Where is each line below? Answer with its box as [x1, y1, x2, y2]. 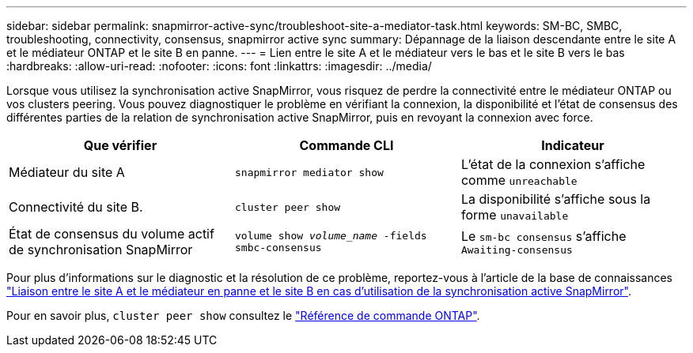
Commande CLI [299, 137, 394, 153]
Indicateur [541, 137, 604, 153]
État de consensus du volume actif [9, 226, 214, 242]
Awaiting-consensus [460, 243, 573, 256]
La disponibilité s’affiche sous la [460, 191, 651, 207]
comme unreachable [460, 172, 577, 188]
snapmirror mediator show [234, 166, 384, 178]
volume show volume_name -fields [234, 230, 427, 242]
